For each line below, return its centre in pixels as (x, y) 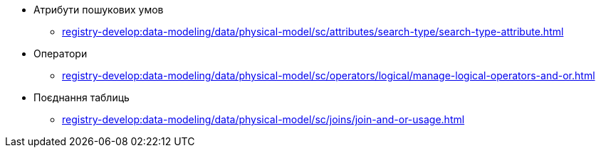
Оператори (61, 53)
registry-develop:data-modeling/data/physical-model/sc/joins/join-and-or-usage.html (263, 119)
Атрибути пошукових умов (99, 10)
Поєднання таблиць (82, 97)
